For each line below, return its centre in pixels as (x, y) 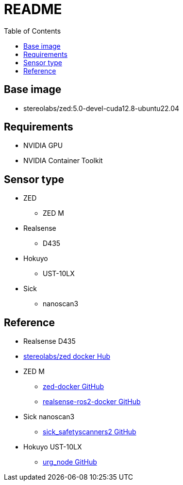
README (33, 9)
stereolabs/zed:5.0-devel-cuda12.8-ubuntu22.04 (101, 108)
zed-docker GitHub (74, 387)
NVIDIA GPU (43, 146)
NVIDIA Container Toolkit (63, 161)
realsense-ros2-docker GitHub (92, 402)
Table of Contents (33, 31)
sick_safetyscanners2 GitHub (90, 432)
